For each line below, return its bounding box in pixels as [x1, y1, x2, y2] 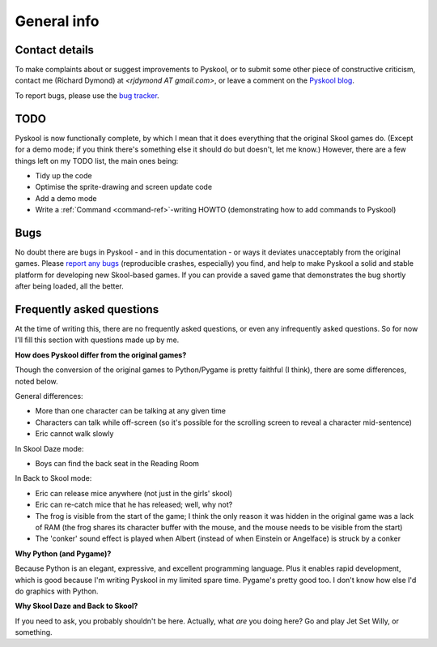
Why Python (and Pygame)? [15, 548, 112, 559]
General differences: [15, 392, 84, 401]
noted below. [15, 376, 58, 386]
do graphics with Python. [15, 586, 99, 596]
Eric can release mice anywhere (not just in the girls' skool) [35, 488, 233, 498]
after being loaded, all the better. [15, 281, 125, 291]
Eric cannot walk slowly [35, 429, 114, 439]
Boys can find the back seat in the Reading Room [35, 458, 200, 468]
